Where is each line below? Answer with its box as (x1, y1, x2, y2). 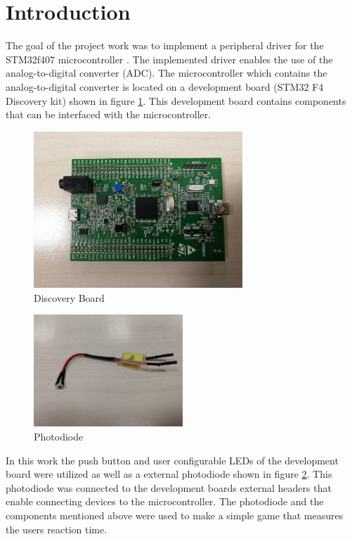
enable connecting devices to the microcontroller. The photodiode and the (6, 494, 324, 509)
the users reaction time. (6, 521, 107, 536)
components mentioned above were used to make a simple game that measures (6, 508, 344, 523)
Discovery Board (34, 290, 105, 305)
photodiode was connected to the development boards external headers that (6, 480, 332, 495)
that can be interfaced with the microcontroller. (6, 107, 211, 122)
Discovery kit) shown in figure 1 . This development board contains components (6, 93, 346, 108)
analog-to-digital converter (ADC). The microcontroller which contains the (6, 65, 327, 80)
